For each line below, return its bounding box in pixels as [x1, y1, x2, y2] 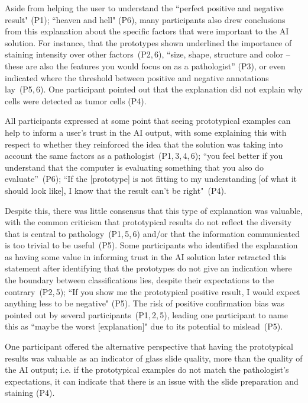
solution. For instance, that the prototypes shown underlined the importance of [5, 36, 292, 49]
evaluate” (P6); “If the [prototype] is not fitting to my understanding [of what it [5, 172, 297, 185]
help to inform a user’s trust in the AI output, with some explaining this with [5, 126, 287, 138]
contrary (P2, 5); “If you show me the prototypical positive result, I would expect [5, 285, 300, 298]
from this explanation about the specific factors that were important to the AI [5, 25, 289, 37]
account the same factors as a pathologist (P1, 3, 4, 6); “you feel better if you [5, 149, 283, 162]
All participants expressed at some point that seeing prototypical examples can [5, 114, 291, 127]
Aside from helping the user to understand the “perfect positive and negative [5, 2, 284, 14]
